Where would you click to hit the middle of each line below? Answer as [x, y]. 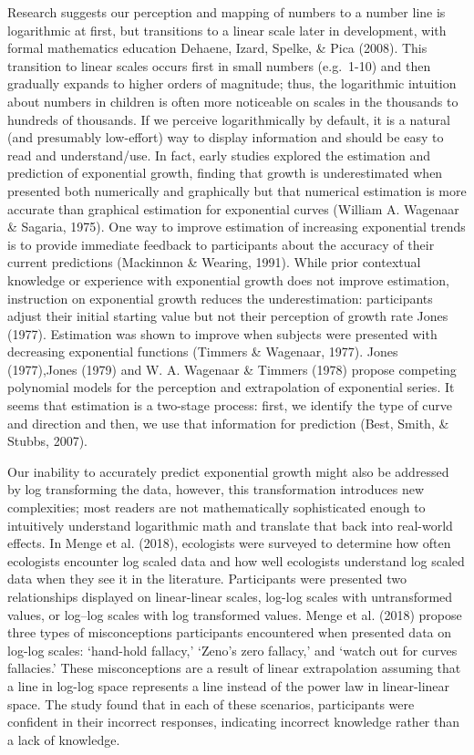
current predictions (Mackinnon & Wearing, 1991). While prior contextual [214, 262]
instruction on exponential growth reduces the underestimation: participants [220, 298]
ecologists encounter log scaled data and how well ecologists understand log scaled [236, 560]
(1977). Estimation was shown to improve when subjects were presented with [222, 333]
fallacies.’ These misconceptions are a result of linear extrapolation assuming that [234, 668]
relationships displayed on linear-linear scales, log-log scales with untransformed [230, 596]
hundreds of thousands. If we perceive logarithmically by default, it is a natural [229, 119]
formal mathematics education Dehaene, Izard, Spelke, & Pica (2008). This [217, 48]
